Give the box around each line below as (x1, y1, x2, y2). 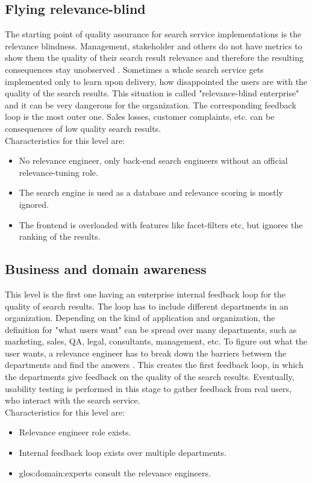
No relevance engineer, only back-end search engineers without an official (19, 154, 288, 167)
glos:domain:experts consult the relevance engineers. (19, 466, 211, 479)
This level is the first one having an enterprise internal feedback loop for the (5, 287, 286, 300)
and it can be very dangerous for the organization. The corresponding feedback (5, 98, 296, 111)
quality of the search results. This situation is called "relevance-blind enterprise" (5, 87, 299, 99)
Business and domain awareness (5, 260, 207, 278)
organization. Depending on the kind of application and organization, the (5, 311, 275, 324)
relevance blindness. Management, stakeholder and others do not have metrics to (5, 39, 302, 52)
